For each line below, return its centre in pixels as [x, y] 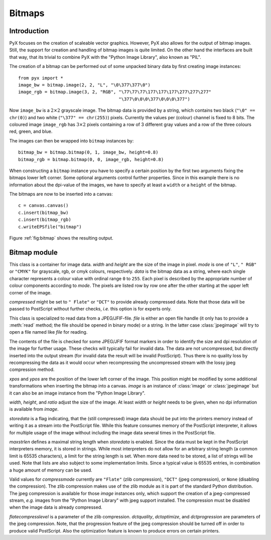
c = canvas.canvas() [43, 206]
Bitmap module [33, 252]
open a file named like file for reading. [48, 332]
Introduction [29, 31]
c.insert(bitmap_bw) [43, 212]
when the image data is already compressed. [56, 507]
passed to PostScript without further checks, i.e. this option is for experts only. [91, 309]
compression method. [32, 369]
